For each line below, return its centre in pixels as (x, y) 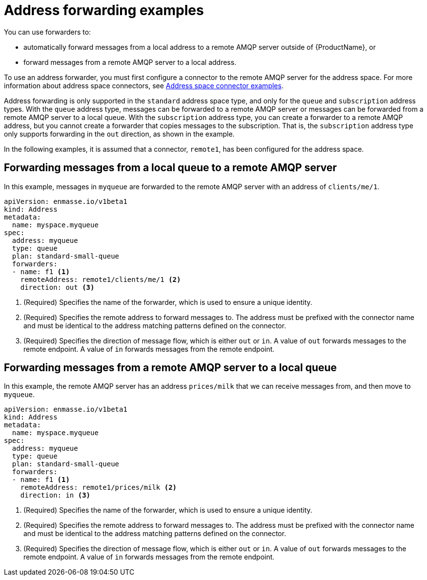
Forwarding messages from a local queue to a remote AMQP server (171, 168)
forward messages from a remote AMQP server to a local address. (130, 62)
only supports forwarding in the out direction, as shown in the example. (119, 134)
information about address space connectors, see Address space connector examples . (144, 85)
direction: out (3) (57, 287)
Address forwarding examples (104, 10)
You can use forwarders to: (48, 32)
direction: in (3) (55, 495)
